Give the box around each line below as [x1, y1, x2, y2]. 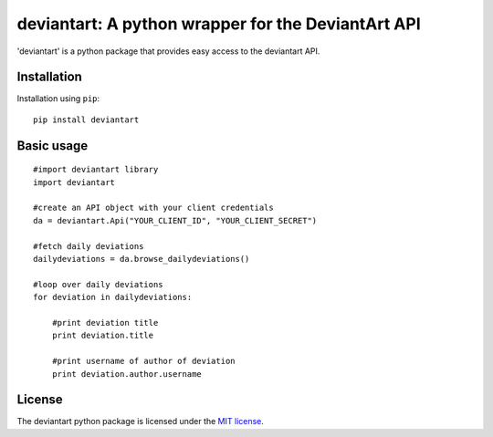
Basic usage [16, 138, 89, 153]
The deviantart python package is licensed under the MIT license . [16, 416, 265, 427]
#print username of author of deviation [51, 356, 236, 367]
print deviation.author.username [51, 369, 203, 379]
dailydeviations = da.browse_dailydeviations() [33, 254, 250, 264]
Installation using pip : [16, 93, 100, 104]
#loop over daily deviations [33, 279, 163, 289]
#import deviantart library [33, 164, 159, 175]
